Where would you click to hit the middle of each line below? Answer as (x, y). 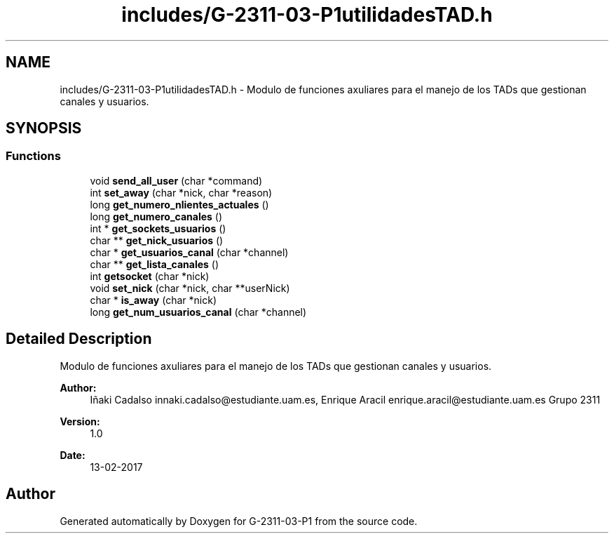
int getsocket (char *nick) (150, 276)
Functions (33, 156)
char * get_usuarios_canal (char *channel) (189, 252)
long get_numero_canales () (156, 216)
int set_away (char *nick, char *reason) (181, 192)
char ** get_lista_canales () (155, 264)
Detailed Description (79, 339)
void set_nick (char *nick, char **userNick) (190, 288)
